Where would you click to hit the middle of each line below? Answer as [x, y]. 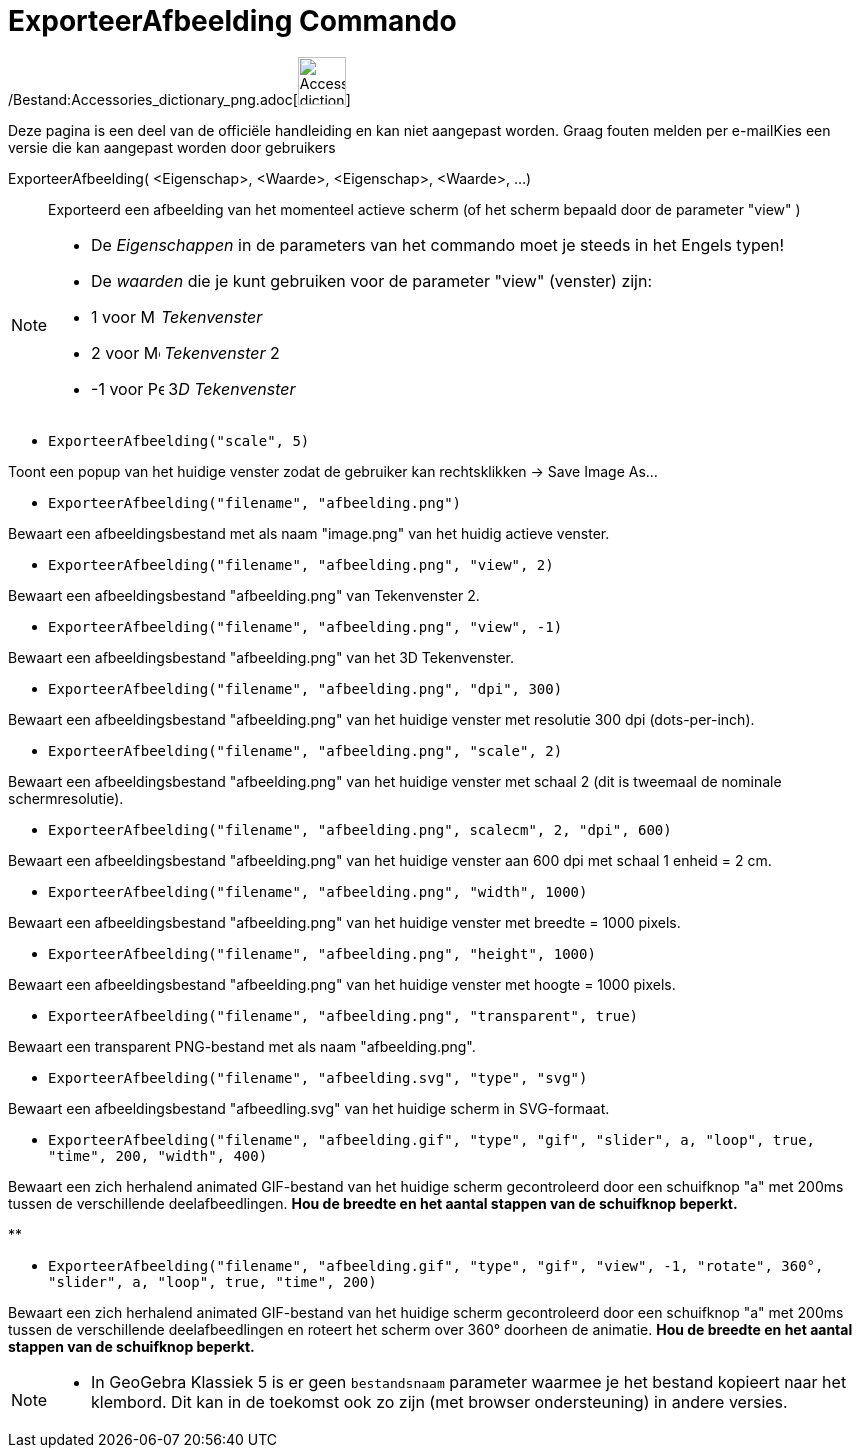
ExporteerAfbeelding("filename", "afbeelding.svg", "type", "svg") [318, 1077]
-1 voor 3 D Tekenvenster [193, 388]
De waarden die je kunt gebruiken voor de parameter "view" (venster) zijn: [372, 280]
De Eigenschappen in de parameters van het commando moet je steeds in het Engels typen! [438, 244]
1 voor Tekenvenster [177, 316]
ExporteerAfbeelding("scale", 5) [179, 440]
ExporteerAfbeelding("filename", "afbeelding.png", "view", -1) [305, 626]
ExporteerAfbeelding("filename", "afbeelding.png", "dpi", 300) [305, 688]
